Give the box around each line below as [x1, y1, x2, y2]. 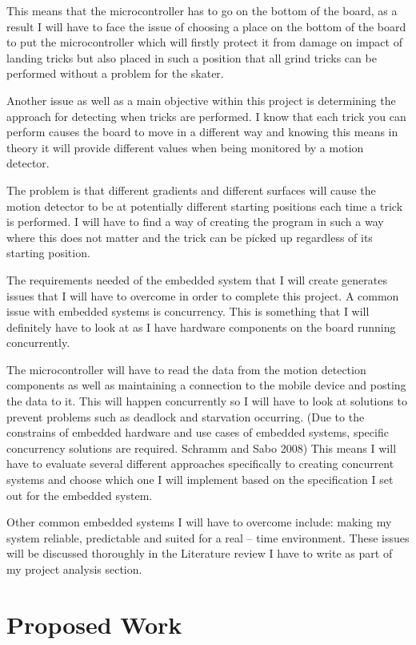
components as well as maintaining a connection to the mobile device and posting [6, 377, 406, 393]
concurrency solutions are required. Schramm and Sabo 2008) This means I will [6, 439, 397, 456]
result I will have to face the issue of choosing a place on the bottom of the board [6, 18, 406, 34]
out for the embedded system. [6, 486, 153, 503]
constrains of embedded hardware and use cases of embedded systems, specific [6, 424, 389, 441]
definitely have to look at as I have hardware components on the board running [6, 318, 396, 335]
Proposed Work [6, 607, 182, 640]
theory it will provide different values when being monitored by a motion [6, 139, 364, 155]
